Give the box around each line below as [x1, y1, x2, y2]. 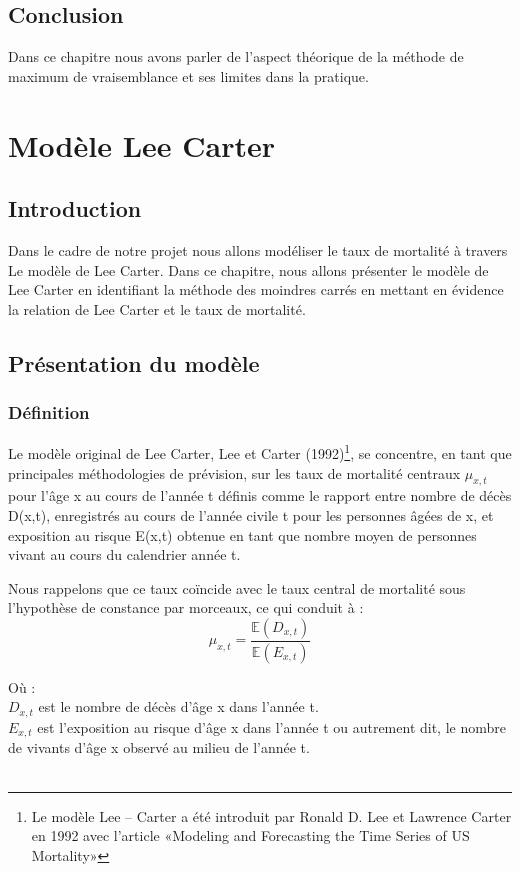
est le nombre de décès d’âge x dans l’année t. [38, 696, 319, 717]
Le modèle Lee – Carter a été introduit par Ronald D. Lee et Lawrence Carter [31, 805, 512, 826]
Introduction [8, 193, 142, 224]
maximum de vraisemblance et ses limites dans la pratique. [8, 65, 369, 86]
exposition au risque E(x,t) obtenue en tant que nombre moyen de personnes [8, 524, 477, 545]
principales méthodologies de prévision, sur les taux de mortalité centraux [8, 462, 461, 483]
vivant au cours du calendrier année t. [8, 544, 241, 565]
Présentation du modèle [8, 347, 260, 378]
